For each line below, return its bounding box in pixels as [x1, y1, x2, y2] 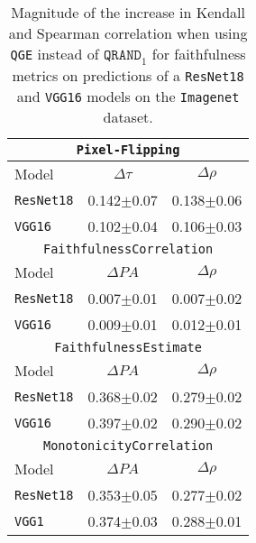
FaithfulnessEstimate [54, 340, 202, 355]
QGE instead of [10, 43, 99, 64]
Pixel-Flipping [76, 143, 180, 158]
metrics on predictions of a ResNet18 [12, 65, 244, 87]
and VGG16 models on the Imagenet [16, 86, 240, 107]
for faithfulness [151, 43, 246, 64]
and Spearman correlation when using [8, 23, 248, 43]
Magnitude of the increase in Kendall [11, 2, 245, 23]
